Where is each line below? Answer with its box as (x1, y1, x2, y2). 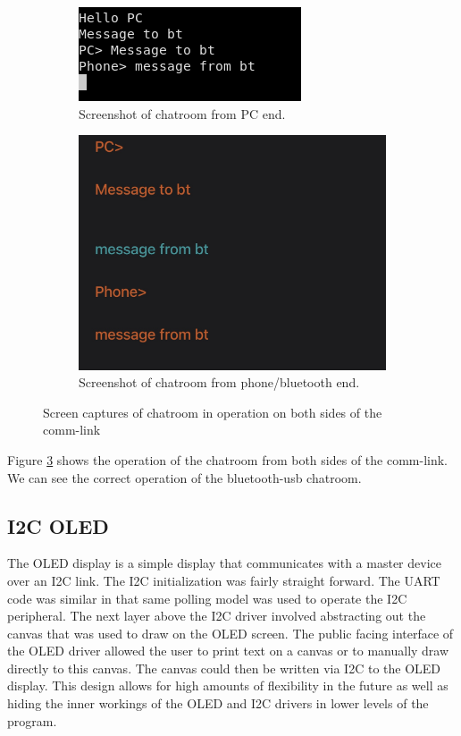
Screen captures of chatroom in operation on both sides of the (43, 402, 382, 421)
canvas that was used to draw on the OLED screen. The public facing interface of (7, 623, 454, 642)
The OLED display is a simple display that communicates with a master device (7, 554, 441, 572)
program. (7, 711, 57, 730)
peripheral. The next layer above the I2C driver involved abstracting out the (7, 606, 426, 625)
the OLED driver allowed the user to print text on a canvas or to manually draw (7, 641, 449, 660)
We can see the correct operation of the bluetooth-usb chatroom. (7, 468, 362, 486)
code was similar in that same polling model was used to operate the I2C (7, 588, 407, 607)
